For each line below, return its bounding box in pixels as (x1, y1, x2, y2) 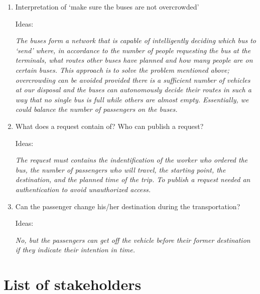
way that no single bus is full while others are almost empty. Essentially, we (15, 94, 249, 104)
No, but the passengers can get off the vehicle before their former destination (15, 234, 250, 245)
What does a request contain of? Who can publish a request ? (15, 120, 204, 131)
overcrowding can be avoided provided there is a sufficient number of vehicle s (15, 74, 250, 85)
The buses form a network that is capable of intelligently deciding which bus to (15, 35, 256, 46)
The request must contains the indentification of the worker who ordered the (15, 155, 248, 165)
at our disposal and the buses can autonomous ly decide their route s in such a (15, 84, 251, 95)
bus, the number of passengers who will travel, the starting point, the (15, 164, 226, 175)
